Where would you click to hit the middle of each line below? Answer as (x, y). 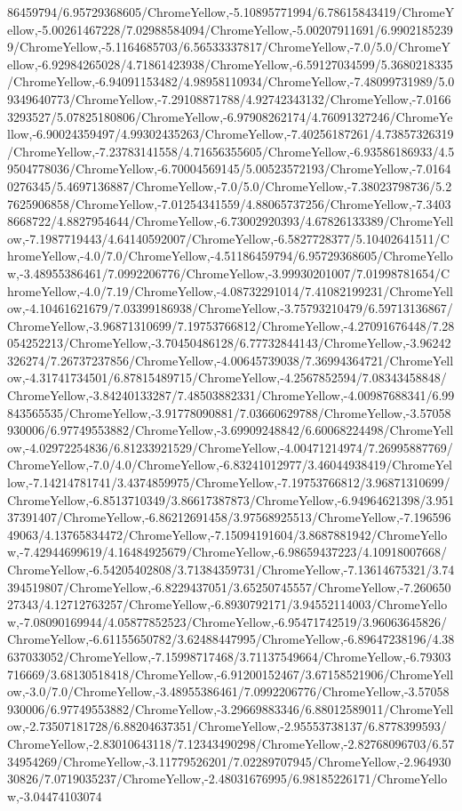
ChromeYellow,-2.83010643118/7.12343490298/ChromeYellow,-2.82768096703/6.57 (231, 743)
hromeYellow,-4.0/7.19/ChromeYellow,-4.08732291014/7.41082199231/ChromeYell (230, 290)
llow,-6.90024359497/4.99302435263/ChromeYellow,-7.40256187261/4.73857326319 (231, 134)
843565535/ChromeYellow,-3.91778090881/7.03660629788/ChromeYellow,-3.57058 (229, 412)
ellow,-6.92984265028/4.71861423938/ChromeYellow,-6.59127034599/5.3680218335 (230, 64)
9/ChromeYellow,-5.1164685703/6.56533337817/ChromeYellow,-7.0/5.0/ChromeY (229, 47)
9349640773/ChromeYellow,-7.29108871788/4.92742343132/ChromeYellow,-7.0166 (229, 98)
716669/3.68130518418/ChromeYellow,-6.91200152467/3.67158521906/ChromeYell (231, 674)
